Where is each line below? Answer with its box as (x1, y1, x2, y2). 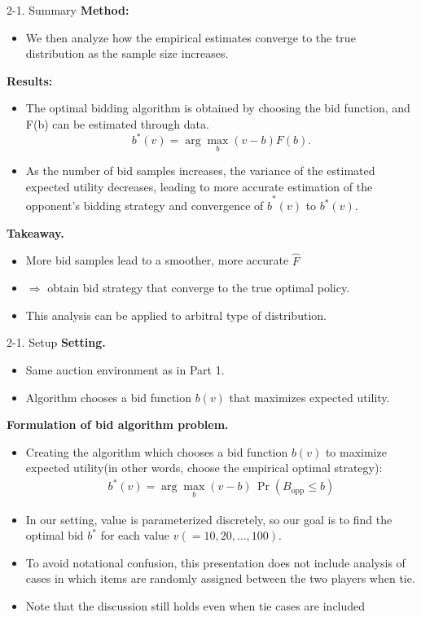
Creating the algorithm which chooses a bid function (25, 443, 288, 460)
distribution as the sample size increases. (25, 45, 229, 62)
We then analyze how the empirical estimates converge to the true (25, 28, 356, 46)
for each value (100, 527, 170, 544)
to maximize (325, 443, 387, 460)
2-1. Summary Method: (7, 2, 129, 18)
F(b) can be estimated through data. (25, 115, 209, 132)
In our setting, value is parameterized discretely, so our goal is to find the (25, 510, 392, 527)
